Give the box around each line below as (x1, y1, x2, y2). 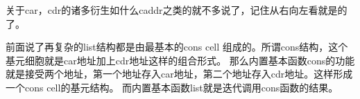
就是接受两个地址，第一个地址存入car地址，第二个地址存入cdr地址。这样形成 (6, 66, 353, 81)
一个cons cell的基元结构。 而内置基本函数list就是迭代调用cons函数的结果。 (6, 80, 338, 94)
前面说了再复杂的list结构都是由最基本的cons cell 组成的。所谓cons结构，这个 (6, 39, 348, 54)
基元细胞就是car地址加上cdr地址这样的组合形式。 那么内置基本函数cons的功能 (6, 53, 355, 67)
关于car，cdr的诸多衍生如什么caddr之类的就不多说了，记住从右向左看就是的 (6, 3, 348, 17)
